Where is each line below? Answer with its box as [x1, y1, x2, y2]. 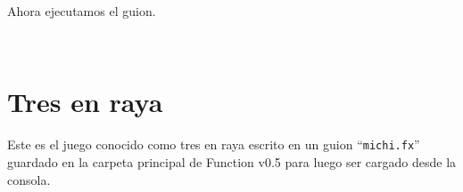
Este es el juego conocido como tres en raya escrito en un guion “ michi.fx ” [7, 135, 420, 154]
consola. [7, 170, 51, 188]
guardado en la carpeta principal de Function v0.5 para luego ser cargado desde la [7, 152, 457, 171]
